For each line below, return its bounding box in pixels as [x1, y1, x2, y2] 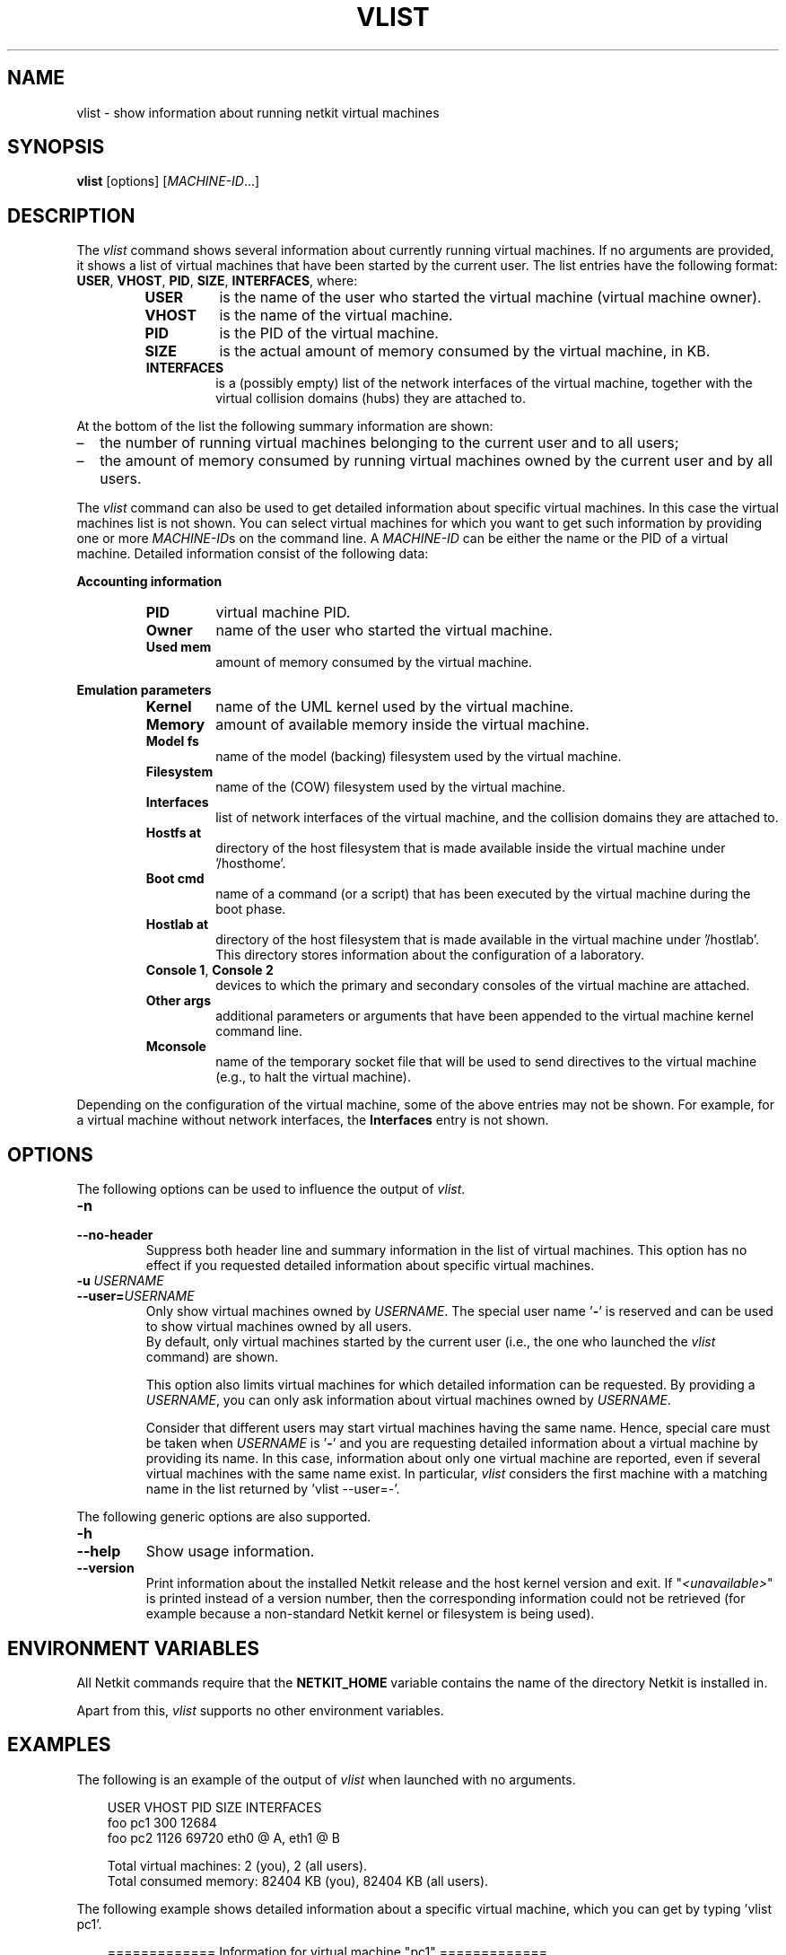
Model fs [145, 733, 199, 750]
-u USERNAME [76, 1273, 164, 1289]
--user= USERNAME [76, 1288, 195, 1304]
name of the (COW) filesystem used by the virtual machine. [215, 779, 566, 795]
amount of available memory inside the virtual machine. [215, 715, 589, 734]
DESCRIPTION [7, 204, 135, 227]
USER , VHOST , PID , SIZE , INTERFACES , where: [76, 273, 358, 289]
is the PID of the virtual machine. [219, 324, 439, 343]
